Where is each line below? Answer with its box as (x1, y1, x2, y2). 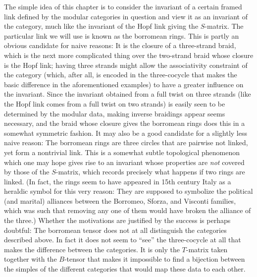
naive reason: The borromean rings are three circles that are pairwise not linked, (4, 137, 248, 148)
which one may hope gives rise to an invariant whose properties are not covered (4, 157, 245, 167)
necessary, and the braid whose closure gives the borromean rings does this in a (4, 118, 245, 128)
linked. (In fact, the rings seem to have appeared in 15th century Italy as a (4, 176, 231, 186)
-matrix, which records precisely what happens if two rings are (55, 166, 245, 177)
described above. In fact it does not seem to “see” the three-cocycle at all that (4, 234, 241, 245)
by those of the (4, 166, 50, 177)
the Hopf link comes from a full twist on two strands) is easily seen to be (4, 98, 225, 109)
